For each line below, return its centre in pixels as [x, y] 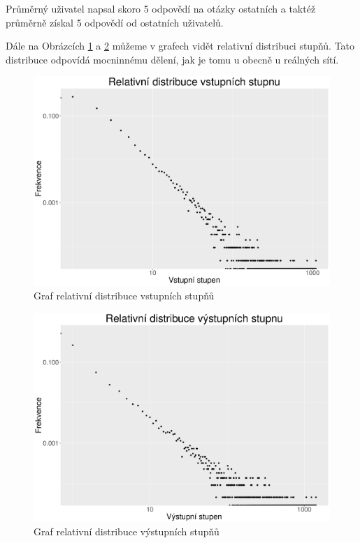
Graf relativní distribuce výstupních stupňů [127, 531]
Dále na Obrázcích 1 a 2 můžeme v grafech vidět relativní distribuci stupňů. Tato [180, 46]
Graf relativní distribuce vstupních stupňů [124, 296]
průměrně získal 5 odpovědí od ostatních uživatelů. [115, 22]
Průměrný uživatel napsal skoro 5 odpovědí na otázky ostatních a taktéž [161, 8]
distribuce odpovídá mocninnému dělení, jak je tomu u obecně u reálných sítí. [172, 59]
